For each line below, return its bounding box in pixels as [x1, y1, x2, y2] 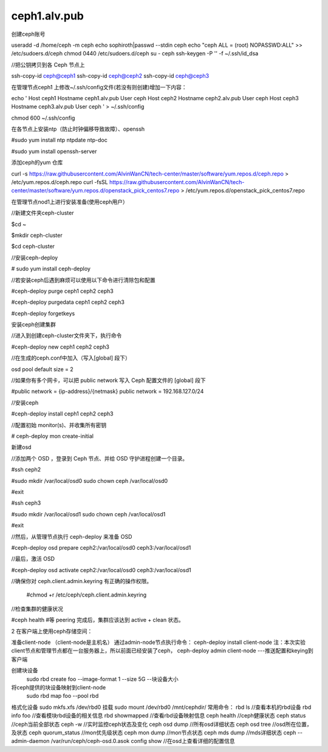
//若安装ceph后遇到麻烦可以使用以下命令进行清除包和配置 [11, 276, 156, 284]
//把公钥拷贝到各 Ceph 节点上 [11, 61, 85, 68]
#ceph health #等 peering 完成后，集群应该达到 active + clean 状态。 [11, 617, 185, 624]
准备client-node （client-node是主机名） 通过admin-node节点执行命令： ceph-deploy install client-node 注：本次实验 [11, 638, 306, 646]
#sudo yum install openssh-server [11, 148, 97, 155]
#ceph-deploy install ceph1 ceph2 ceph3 [11, 410, 114, 417]
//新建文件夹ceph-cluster [11, 210, 74, 217]
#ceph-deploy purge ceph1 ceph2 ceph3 [11, 287, 114, 295]
